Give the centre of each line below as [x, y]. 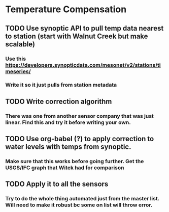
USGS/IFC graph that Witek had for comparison [65, 168]
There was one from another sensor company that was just [79, 116]
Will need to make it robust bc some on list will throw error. [79, 205]
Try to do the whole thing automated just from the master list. [82, 199]
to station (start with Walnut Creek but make [77, 36]
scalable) [20, 44]
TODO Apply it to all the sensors [57, 184]
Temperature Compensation [66, 9]
